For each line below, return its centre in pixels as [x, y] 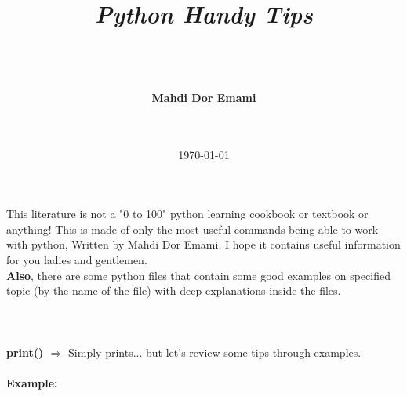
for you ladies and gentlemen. [77, 260]
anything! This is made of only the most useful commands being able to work [193, 229]
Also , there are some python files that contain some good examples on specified [198, 275]
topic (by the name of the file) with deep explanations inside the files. [174, 291]
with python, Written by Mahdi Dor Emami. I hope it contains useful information [203, 244]
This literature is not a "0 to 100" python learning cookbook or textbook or [187, 214]
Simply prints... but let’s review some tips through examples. [215, 352]
